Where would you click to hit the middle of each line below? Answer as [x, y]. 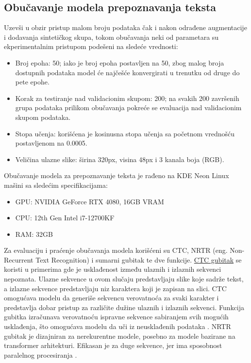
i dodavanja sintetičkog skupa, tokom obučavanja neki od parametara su [111, 37]
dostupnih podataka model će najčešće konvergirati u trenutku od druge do [127, 72]
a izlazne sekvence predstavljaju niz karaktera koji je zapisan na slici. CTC [115, 288]
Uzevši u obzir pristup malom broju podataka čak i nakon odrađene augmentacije [125, 27]
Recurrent [19, 259]
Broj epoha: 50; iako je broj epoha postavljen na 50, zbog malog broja [120, 62]
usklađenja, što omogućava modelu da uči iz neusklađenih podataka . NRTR [117, 326]
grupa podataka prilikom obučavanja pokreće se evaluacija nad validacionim [128, 107]
